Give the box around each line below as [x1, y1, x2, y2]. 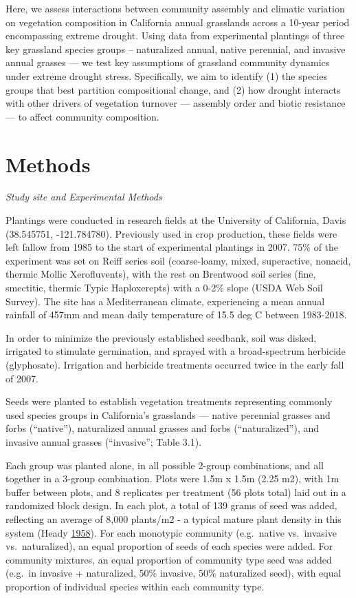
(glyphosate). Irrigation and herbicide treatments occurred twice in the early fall [5, 358, 344, 371]
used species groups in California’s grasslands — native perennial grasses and [5, 407, 331, 422]
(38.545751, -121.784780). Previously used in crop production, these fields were [5, 226, 337, 240]
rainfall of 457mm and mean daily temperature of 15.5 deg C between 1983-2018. [5, 307, 347, 322]
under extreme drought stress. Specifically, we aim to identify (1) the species [5, 68, 327, 83]
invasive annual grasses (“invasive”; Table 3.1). [5, 434, 202, 448]
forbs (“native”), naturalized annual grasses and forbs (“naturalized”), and [5, 421, 320, 435]
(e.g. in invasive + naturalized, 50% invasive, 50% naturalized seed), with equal [5, 566, 342, 580]
